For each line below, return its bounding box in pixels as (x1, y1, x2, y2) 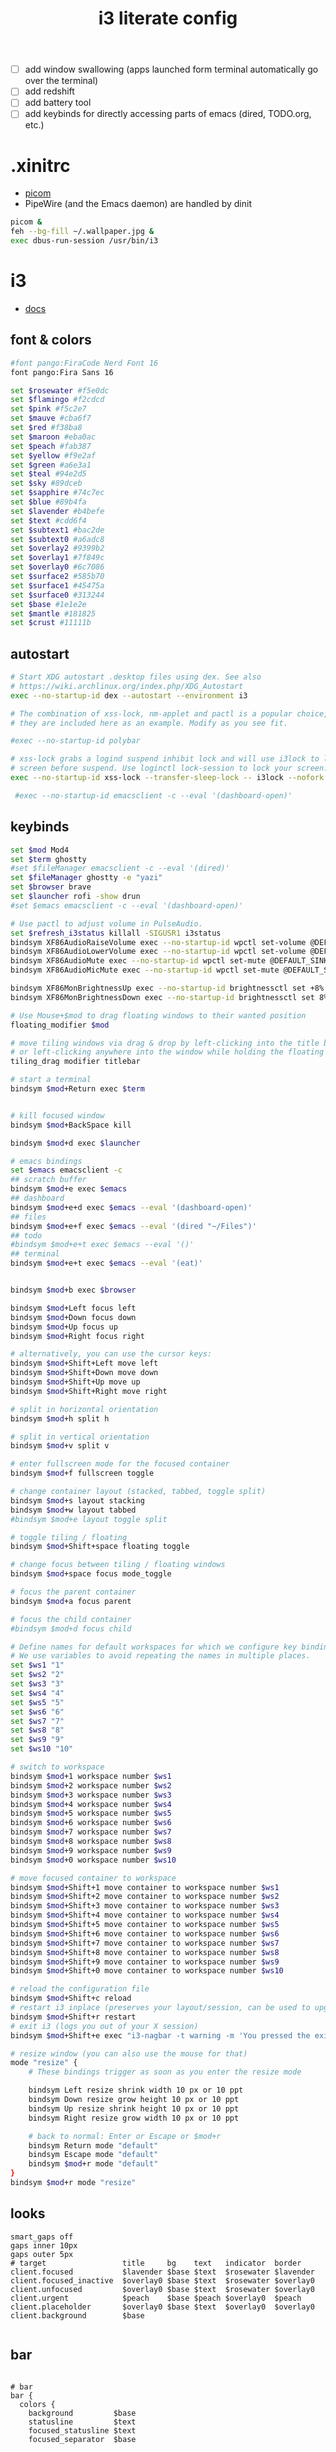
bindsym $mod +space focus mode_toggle (10, 1569, 172, 1579)
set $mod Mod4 (10, 845, 70, 855)
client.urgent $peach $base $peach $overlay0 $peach (10, 2293, 302, 2303)
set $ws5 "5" (10, 1697, 65, 1707)
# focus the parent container (10, 1587, 137, 1597)
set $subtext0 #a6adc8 (10, 534, 105, 544)
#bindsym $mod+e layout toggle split (10, 1514, 168, 1524)
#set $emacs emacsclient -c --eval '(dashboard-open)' (10, 900, 244, 911)
